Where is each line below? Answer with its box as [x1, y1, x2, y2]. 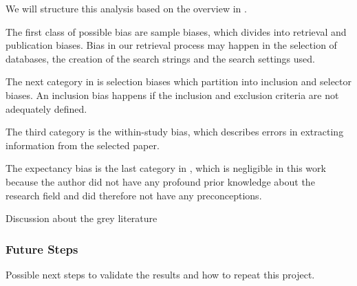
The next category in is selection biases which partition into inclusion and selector [6, 74, 352, 89]
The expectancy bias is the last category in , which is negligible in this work [6, 161, 326, 175]
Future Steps [6, 240, 78, 257]
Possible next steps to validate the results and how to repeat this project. [6, 267, 315, 281]
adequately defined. [6, 101, 87, 115]
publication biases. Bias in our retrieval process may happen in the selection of [6, 38, 337, 52]
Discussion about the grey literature [6, 211, 158, 225]
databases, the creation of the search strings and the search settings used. [6, 51, 315, 65]
